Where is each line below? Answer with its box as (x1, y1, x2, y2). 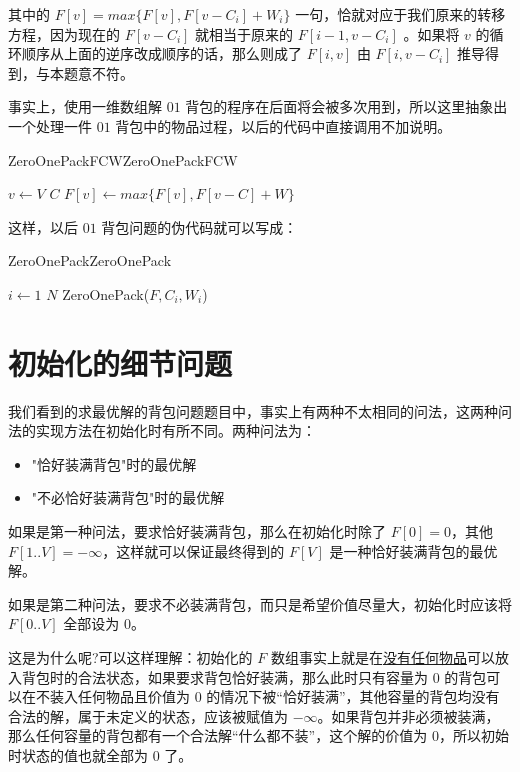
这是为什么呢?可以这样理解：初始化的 (8, 647, 253, 667)
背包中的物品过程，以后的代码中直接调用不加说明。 (115, 115, 452, 136)
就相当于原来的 (195, 23, 294, 44)
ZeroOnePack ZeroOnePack (8, 250, 172, 271)
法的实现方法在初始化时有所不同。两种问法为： (8, 420, 316, 441)
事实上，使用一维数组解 (8, 96, 162, 117)
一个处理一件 (8, 115, 92, 136)
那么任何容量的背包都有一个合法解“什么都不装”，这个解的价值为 (8, 725, 428, 746)
